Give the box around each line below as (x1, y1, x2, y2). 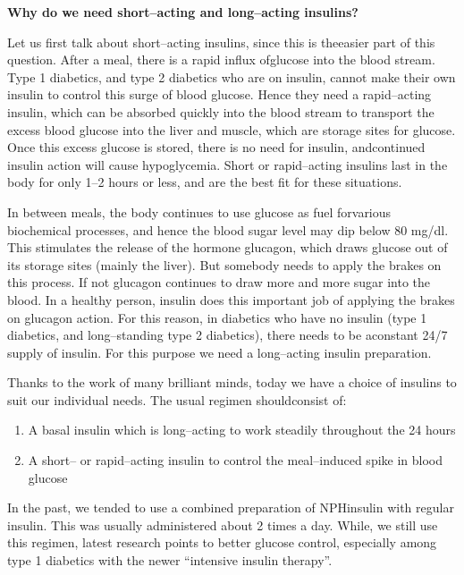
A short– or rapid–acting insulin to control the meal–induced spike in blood (28, 451, 443, 469)
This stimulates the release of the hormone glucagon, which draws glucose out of (7, 238, 448, 257)
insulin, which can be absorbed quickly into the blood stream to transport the (7, 102, 434, 121)
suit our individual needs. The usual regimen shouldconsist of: (7, 390, 347, 409)
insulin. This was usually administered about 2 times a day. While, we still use (7, 515, 438, 534)
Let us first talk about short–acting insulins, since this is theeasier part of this (7, 32, 435, 51)
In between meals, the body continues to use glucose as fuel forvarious (7, 202, 392, 221)
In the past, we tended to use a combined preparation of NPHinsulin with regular (7, 498, 454, 517)
